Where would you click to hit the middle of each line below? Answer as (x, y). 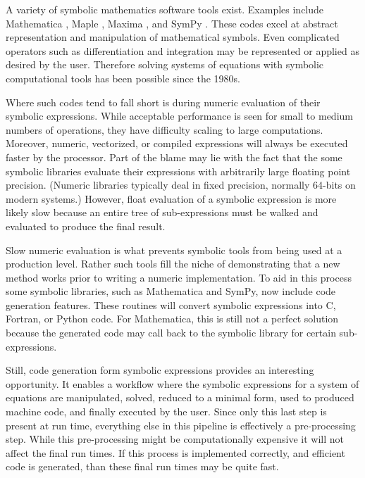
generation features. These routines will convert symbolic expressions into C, (171, 304)
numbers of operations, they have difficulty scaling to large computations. (165, 129)
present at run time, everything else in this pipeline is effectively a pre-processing (181, 425)
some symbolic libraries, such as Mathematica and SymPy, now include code (171, 291)
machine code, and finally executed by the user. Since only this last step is (166, 411)
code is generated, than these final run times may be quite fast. (142, 466)
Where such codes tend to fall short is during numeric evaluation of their (163, 102)
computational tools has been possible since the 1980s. (123, 78)
